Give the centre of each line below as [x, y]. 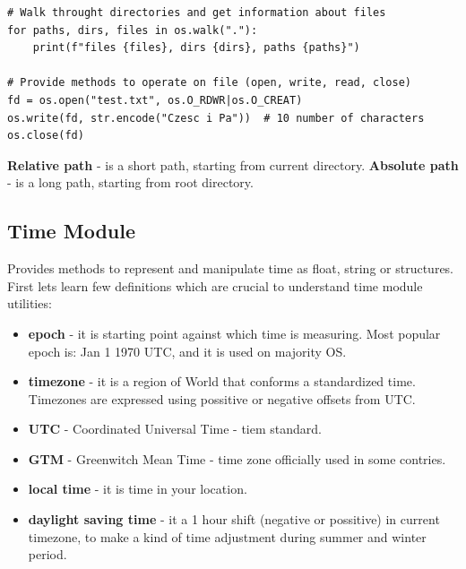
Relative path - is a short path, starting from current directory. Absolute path [233, 164]
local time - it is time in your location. [138, 489]
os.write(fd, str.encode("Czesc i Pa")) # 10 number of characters [216, 118]
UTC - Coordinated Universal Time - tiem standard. [175, 429]
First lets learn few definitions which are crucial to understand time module [215, 285]
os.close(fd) [46, 136]
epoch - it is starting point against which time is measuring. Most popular [234, 333]
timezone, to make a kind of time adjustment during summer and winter [227, 536]
